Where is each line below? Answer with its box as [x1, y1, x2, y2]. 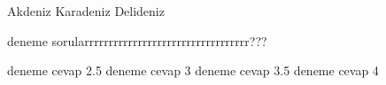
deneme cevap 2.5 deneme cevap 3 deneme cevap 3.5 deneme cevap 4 [7, 61, 379, 80]
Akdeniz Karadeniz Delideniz [7, 2, 165, 19]
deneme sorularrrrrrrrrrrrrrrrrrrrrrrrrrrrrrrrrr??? [7, 31, 267, 50]
